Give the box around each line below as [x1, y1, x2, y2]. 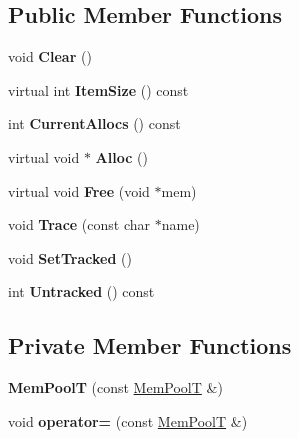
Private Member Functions [8, 330, 292, 361]
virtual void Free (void [8, 180, 150, 201]
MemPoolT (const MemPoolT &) [8, 377, 223, 398]
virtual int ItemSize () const [8, 79, 189, 100]
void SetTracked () [8, 247, 132, 268]
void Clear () [8, 46, 92, 67]
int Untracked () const [8, 281, 155, 302]
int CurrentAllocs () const [8, 113, 181, 134]
